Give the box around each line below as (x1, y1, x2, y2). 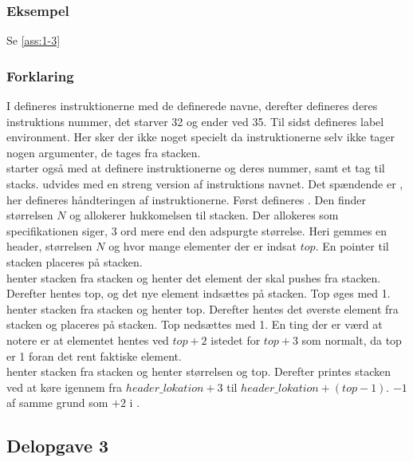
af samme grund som (6, 394, 108, 411)
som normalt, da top (301, 331, 402, 348)
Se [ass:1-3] (6, 32, 61, 49)
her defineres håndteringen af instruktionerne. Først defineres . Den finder (6, 191, 367, 207)
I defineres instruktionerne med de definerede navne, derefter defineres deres (6, 97, 378, 114)
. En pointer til (315, 238, 389, 255)
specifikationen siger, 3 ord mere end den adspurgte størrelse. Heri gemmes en (6, 222, 387, 239)
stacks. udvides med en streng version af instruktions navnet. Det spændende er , (6, 176, 403, 192)
